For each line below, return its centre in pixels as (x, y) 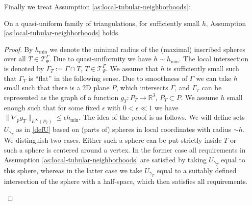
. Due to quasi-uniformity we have (100, 59)
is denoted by (24, 68)
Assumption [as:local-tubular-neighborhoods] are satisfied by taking (105, 159)
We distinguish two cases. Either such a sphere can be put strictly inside (113, 140)
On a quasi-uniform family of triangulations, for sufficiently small (102, 23)
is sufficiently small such (203, 68)
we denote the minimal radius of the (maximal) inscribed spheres (148, 49)
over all (15, 59)
